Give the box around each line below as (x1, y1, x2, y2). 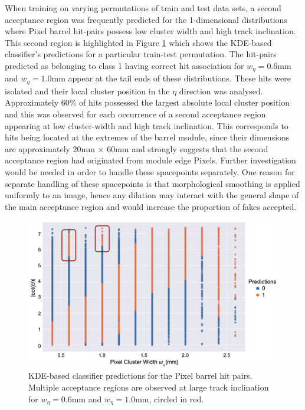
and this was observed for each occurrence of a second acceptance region (5, 108, 266, 120)
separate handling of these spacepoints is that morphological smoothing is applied (5, 177, 300, 189)
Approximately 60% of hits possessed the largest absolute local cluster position (5, 96, 290, 109)
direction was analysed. (179, 84, 263, 97)
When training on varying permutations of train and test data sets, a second (5, 2, 281, 14)
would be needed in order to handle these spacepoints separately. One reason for (5, 166, 295, 178)
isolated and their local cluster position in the (5, 84, 170, 97)
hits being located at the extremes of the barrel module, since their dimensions (5, 131, 290, 143)
